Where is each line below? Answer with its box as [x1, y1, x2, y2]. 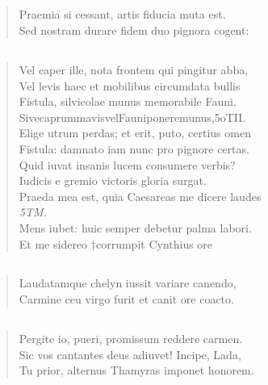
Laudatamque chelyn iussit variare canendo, [19, 274, 237, 291]
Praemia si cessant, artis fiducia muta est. [19, 6, 226, 23]
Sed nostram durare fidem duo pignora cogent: [19, 21, 249, 38]
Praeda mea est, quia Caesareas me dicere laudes [19, 187, 262, 204]
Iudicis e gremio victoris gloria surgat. [19, 172, 207, 189]
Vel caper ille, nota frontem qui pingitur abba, [19, 61, 249, 77]
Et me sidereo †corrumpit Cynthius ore [19, 235, 213, 252]
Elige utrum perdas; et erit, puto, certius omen [19, 124, 251, 141]
